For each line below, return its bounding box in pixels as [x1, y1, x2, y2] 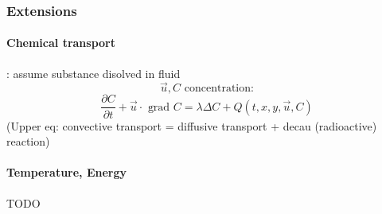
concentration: [184, 83, 254, 95]
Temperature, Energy [6, 164, 127, 181]
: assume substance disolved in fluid [6, 64, 181, 81]
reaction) [6, 133, 50, 150]
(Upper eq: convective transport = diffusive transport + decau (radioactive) [6, 117, 377, 134]
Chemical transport [6, 34, 116, 51]
